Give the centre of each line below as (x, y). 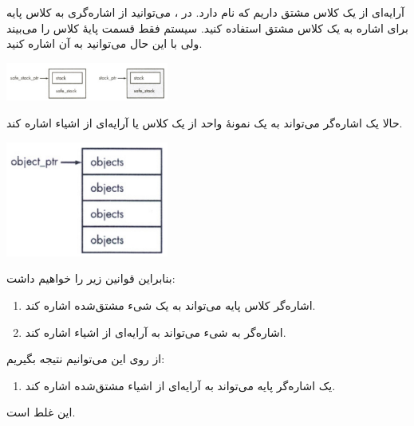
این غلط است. (41, 412)
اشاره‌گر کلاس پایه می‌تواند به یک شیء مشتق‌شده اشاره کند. (170, 305)
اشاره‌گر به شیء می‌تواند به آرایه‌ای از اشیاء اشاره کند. (156, 332)
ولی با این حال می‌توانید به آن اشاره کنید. (104, 43)
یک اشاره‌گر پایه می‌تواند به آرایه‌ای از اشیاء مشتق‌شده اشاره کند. (180, 385)
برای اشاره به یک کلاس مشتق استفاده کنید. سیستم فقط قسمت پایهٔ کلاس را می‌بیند (207, 27)
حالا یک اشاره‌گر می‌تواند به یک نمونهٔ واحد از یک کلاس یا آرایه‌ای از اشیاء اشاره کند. (205, 122)
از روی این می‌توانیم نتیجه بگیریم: (86, 359)
